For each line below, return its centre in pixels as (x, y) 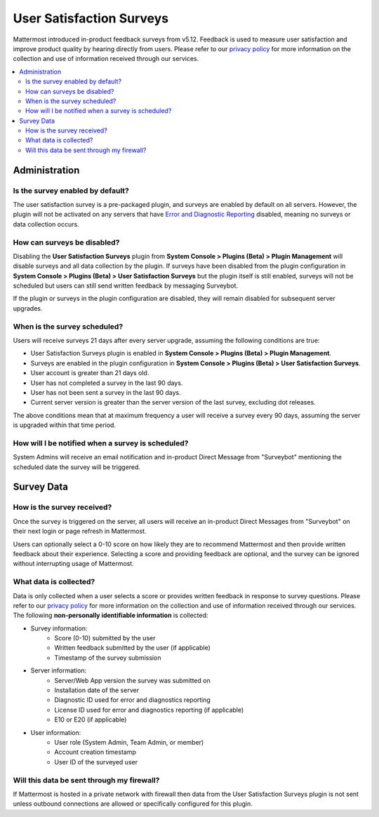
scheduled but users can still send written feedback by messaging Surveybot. (126, 286)
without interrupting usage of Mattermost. (74, 564)
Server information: (59, 670)
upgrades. (28, 308)
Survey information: (59, 628)
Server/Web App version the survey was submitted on (132, 680)
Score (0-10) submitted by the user (105, 638)
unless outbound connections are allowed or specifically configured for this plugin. (133, 804)
